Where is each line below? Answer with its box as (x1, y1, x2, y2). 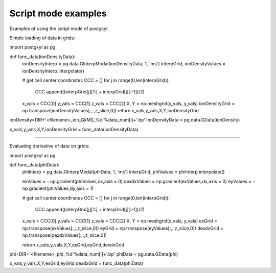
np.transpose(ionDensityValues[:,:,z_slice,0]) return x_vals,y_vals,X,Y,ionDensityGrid (22, 108, 199, 114)
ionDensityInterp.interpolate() (22, 68, 84, 74)
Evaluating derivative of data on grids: (9, 143, 89, 149)
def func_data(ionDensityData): (9, 54, 76, 60)
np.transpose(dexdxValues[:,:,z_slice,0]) (22, 232, 107, 238)
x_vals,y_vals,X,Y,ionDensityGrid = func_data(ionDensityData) (9, 126, 139, 132)
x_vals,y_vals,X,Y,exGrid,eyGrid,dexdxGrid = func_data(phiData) (9, 260, 143, 266)
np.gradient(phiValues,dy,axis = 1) (22, 185, 94, 191)
